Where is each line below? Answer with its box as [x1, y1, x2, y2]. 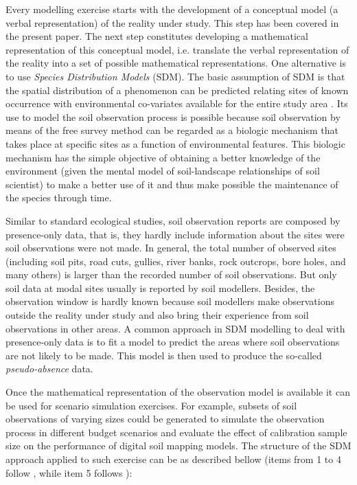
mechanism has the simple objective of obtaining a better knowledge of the [5, 150, 321, 164]
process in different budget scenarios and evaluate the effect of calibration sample [5, 425, 347, 439]
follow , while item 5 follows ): [5, 465, 133, 480]
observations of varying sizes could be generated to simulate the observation [5, 411, 325, 426]
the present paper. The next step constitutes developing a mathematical [5, 29, 308, 43]
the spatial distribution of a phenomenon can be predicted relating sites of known [5, 82, 349, 97]
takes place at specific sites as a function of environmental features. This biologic [5, 136, 345, 150]
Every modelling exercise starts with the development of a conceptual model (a [5, 2, 338, 16]
